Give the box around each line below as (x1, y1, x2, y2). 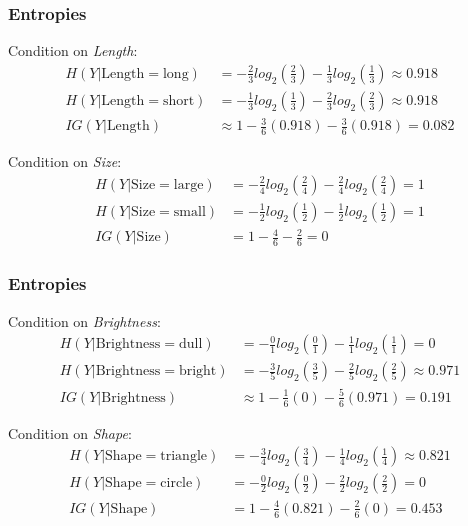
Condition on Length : (8, 40, 138, 61)
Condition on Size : (8, 151, 122, 172)
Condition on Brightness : (8, 310, 161, 331)
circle (160, 476, 193, 491)
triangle (160, 449, 207, 464)
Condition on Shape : (8, 422, 132, 443)
